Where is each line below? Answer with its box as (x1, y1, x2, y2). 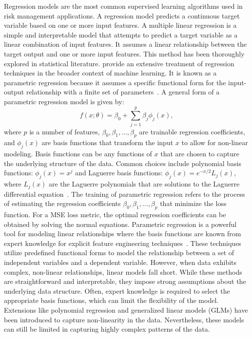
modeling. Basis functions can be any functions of (4, 149, 152, 159)
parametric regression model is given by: (4, 96, 124, 106)
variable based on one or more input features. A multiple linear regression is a (4, 20, 237, 30)
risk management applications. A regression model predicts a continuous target (4, 10, 240, 20)
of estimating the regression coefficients (4, 198, 121, 208)
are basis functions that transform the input (41, 137, 174, 148)
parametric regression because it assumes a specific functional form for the (4, 77, 226, 87)
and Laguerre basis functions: (75, 168, 163, 178)
